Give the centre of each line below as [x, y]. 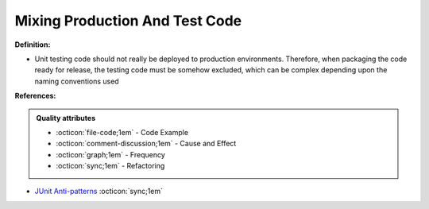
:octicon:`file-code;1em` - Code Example [122, 132]
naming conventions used [77, 81]
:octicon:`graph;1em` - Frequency [111, 154]
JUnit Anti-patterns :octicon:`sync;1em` [99, 192]
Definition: [33, 45]
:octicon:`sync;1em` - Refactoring [110, 166]
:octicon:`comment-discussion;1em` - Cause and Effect [146, 144]
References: [35, 96]
